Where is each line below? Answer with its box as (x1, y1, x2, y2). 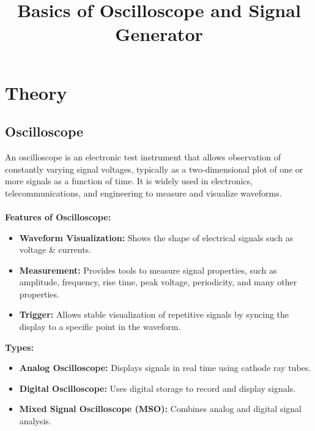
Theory (5, 80, 67, 105)
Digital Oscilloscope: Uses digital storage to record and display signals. (19, 381, 296, 394)
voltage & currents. (19, 243, 92, 256)
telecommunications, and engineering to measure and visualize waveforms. (5, 186, 282, 199)
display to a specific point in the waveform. (19, 320, 181, 333)
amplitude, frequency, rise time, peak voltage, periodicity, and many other (19, 275, 297, 288)
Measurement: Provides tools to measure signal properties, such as (19, 263, 277, 276)
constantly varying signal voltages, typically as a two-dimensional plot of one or (5, 162, 303, 175)
